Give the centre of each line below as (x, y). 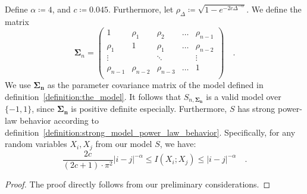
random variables (36, 144)
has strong (256, 109)
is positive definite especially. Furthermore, (149, 109)
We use (18, 85)
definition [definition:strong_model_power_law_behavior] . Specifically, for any (150, 132)
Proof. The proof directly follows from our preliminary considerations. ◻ (138, 184)
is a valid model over (244, 96)
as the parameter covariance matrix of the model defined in (155, 85)
